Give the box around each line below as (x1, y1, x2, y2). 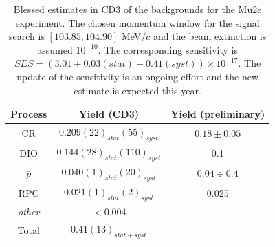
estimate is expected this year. (74, 83, 201, 97)
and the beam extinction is (153, 29, 267, 43)
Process (10, 107, 47, 121)
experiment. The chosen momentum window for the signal (15, 15, 260, 30)
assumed (37, 42, 73, 56)
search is (9, 29, 45, 43)
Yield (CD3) (78, 107, 139, 121)
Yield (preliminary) (170, 107, 265, 121)
